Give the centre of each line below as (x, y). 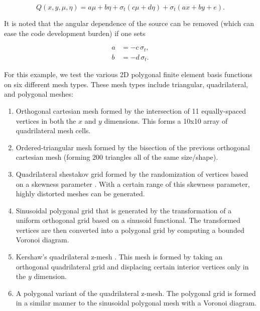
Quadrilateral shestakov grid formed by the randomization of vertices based (132, 174)
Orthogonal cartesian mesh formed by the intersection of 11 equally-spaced (131, 110)
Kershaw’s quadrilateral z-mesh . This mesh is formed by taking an (119, 257)
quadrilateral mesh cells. (53, 130)
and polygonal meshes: (39, 94)
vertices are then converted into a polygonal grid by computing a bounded (130, 230)
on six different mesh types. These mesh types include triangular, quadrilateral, (126, 84)
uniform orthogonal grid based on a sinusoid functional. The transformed (128, 220)
